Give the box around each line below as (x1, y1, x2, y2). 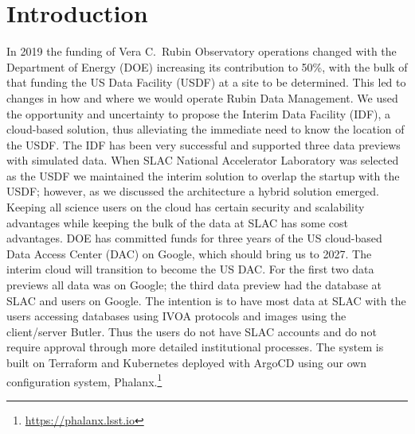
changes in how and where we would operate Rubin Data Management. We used (6, 89, 398, 106)
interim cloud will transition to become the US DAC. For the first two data (6, 261, 374, 277)
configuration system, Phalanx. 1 (6, 370, 162, 389)
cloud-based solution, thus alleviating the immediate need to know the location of (6, 121, 405, 138)
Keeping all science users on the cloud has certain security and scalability (6, 199, 365, 215)
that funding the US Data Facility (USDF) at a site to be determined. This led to (6, 74, 406, 91)
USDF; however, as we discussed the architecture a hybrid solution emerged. (6, 183, 379, 200)
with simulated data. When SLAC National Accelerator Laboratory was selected (6, 152, 399, 169)
